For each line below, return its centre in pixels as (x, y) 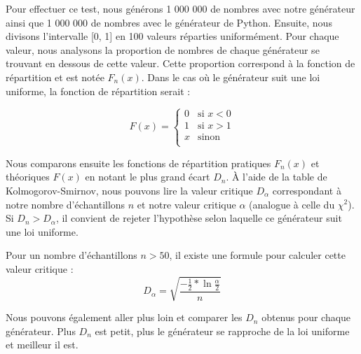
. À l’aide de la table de (277, 177)
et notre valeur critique (186, 204)
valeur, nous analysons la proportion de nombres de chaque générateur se (163, 49)
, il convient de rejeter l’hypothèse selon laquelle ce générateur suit (199, 218)
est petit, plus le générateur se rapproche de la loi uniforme (222, 331)
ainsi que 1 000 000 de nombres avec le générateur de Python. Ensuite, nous (169, 22)
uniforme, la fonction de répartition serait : (98, 91)
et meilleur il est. (42, 345)
